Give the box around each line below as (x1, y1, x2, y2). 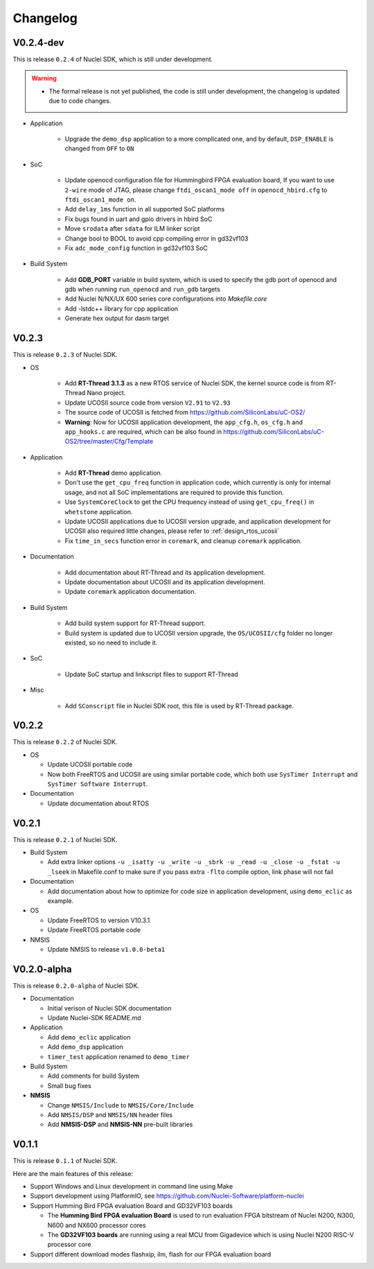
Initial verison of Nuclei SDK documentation (47, 1004, 172, 1012)
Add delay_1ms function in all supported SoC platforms (64, 205, 225, 213)
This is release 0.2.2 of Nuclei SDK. (12, 738, 118, 746)
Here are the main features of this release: (12, 1169, 134, 1178)
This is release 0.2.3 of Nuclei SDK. (12, 351, 118, 359)
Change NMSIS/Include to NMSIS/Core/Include (47, 1101, 194, 1109)
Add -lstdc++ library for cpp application (64, 304, 179, 313)
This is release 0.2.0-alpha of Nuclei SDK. (12, 981, 140, 990)
